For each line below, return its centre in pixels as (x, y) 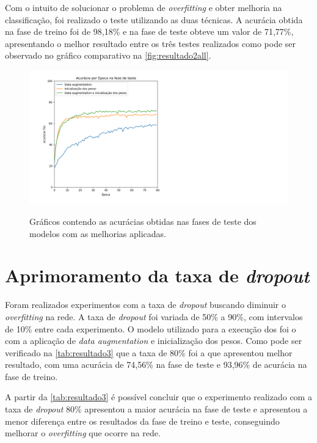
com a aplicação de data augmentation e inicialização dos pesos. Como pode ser (154, 341)
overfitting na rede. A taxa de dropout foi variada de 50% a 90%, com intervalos (154, 316)
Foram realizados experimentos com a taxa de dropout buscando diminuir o (146, 305)
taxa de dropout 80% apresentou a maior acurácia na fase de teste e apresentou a (156, 409)
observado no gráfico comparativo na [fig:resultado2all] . (108, 55)
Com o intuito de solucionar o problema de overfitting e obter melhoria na (144, 7)
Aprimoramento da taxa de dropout (157, 276)
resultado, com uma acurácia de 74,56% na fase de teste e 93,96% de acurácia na (156, 364)
